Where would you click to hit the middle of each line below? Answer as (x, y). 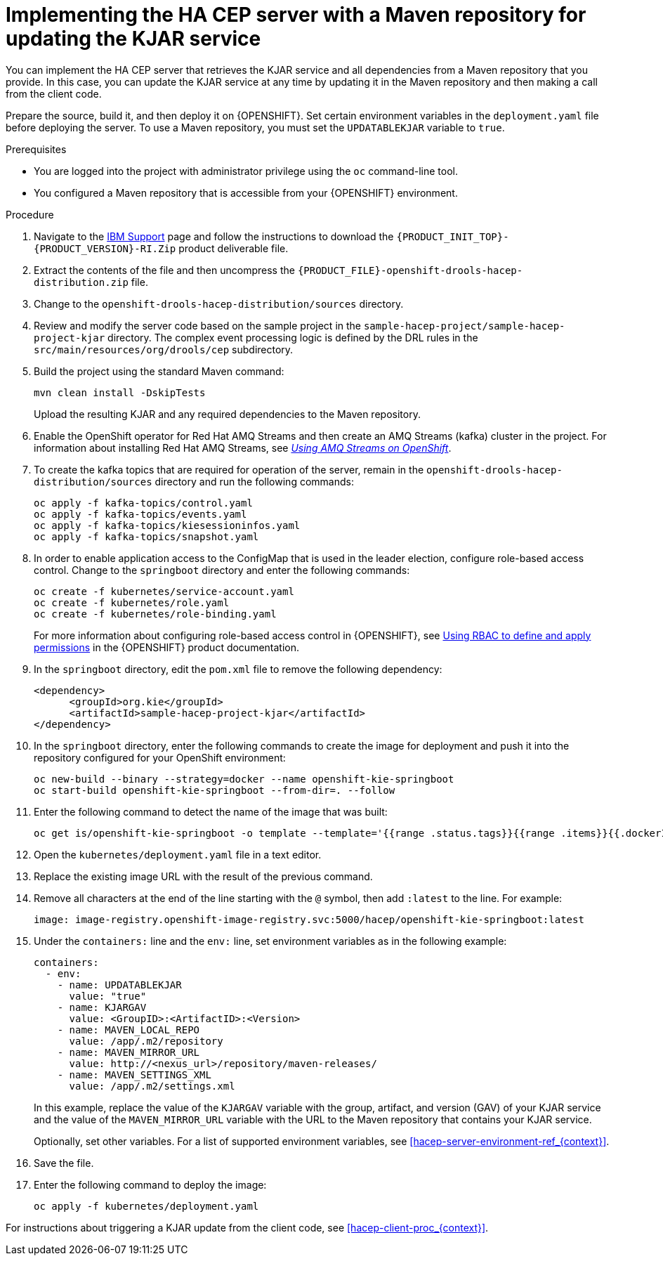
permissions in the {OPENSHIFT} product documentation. (167, 647)
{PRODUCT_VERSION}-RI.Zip (105, 248)
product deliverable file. (234, 248)
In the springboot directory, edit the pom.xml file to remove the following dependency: (238, 669)
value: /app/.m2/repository (146, 1041)
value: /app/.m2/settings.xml (152, 1086)
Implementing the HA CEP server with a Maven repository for (296, 15)
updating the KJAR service (133, 39)
